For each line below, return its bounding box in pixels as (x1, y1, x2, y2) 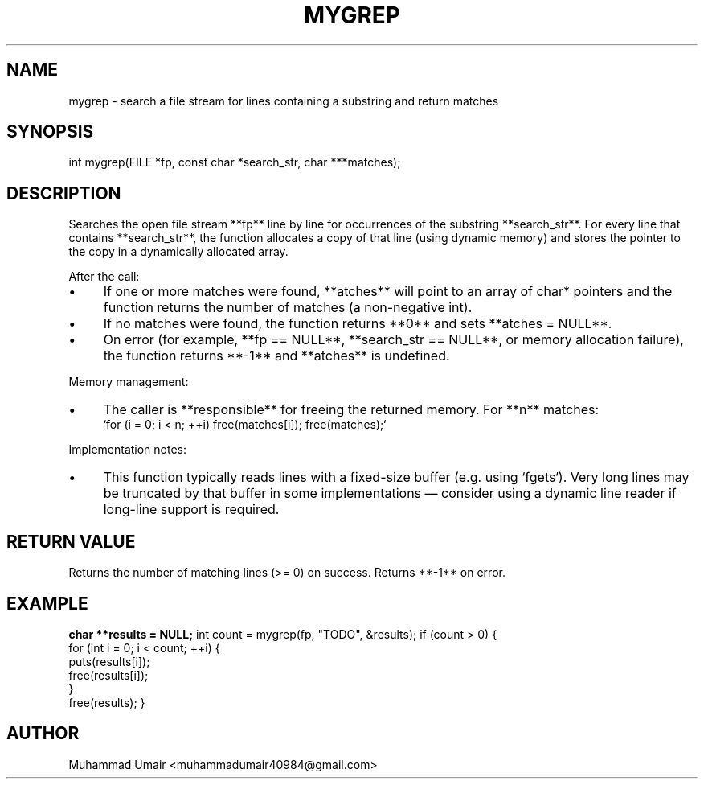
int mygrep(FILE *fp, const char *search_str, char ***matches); (68, 155, 401, 170)
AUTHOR (6, 723, 80, 744)
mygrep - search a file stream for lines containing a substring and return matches (68, 93, 499, 108)
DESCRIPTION (6, 183, 121, 203)
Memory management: (68, 375, 189, 389)
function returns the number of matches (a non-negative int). (103, 299, 473, 316)
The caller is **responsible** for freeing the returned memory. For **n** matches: (103, 401, 600, 418)
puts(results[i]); (68, 654, 150, 668)
